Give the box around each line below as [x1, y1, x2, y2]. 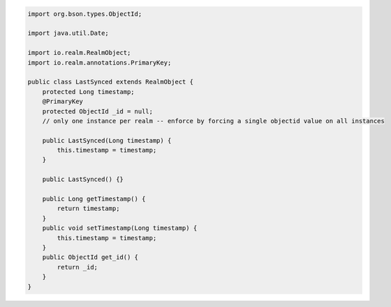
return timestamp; [57, 205, 120, 212]
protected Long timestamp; [42, 88, 135, 95]
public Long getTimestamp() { [42, 195, 146, 203]
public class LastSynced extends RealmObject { [27, 78, 193, 86]
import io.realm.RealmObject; [27, 49, 131, 57]
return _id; [57, 263, 98, 271]
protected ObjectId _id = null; [42, 107, 154, 115]
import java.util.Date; [27, 29, 110, 38]
